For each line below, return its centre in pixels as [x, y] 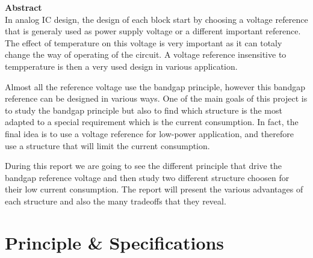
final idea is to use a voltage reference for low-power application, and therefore [149, 133]
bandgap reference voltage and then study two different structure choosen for [147, 177]
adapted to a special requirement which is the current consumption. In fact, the [152, 122]
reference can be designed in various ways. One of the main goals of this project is [156, 98]
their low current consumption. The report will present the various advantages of [154, 189]
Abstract [23, 7]
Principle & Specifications [115, 242]
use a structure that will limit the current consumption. [107, 145]
